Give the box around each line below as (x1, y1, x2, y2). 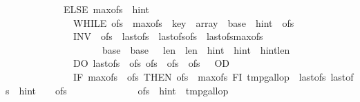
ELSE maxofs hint (63, 2, 149, 16)
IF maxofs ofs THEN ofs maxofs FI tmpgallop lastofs (73, 69, 326, 83)
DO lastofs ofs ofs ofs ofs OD (73, 56, 230, 70)
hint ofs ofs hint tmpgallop (19, 83, 229, 97)
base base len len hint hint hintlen (102, 42, 290, 57)
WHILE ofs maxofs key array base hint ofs (73, 15, 294, 30)
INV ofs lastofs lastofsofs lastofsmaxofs (73, 29, 263, 43)
